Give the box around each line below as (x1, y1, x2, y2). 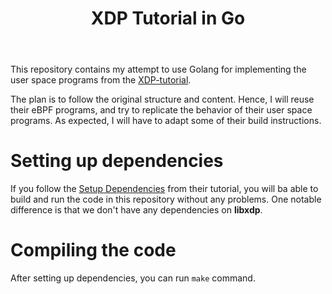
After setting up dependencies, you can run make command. (10, 272, 256, 284)
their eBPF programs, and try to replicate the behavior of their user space (10, 104, 313, 116)
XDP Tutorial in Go (90, 7, 246, 30)
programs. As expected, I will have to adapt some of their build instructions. (10, 115, 322, 127)
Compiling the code (10, 239, 177, 262)
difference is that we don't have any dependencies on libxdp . (10, 204, 263, 216)
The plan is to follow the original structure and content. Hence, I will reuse (10, 93, 315, 106)
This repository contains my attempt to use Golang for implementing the (10, 63, 307, 76)
